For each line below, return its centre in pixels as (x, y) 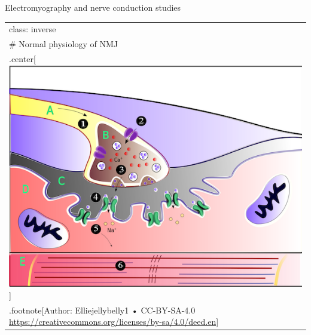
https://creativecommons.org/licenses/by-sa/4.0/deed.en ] (114, 322)
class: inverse (33, 29)
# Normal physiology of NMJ (63, 44)
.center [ (22, 59)
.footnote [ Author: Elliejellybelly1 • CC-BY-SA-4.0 (102, 310)
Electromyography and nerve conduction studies (93, 7)
